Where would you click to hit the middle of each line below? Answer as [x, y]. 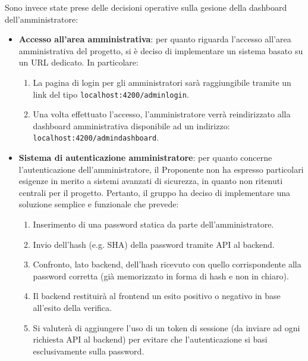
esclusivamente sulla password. [89, 351]
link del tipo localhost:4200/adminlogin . [111, 94]
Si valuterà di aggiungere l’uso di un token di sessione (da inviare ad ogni [166, 327]
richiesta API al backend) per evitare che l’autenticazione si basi [150, 339]
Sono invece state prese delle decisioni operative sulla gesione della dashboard [146, 7]
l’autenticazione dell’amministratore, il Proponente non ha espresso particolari [161, 169]
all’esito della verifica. [72, 307]
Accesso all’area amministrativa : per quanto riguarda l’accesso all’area [155, 39]
